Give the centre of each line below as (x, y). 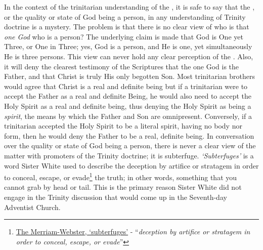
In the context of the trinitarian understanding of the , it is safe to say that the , (129, 7)
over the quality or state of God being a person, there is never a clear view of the (130, 145)
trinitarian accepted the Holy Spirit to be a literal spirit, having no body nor (123, 126)
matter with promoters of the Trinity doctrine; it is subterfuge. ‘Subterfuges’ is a (129, 155)
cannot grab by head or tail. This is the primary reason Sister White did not (123, 187)
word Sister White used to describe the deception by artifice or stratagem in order (131, 165)
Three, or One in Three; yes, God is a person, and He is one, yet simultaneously (128, 46)
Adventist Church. (32, 207)
